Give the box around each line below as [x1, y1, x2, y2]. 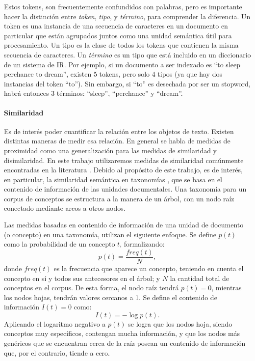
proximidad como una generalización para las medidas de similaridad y [4, 145, 217, 155]
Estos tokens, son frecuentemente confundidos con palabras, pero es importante [4, 1, 242, 11]
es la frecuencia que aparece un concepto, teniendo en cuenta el [53, 263, 244, 273]
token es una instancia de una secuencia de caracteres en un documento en [4, 21, 228, 31]
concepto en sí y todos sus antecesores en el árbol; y [4, 273, 160, 283]
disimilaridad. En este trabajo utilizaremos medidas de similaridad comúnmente [4, 155, 244, 165]
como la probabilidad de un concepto [4, 239, 115, 249]
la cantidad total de [170, 273, 229, 283]
